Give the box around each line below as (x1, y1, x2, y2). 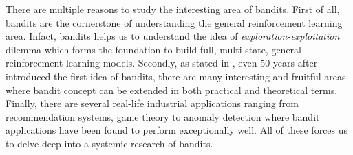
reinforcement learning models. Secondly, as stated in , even (6, 56, 257, 70)
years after (272, 56, 318, 70)
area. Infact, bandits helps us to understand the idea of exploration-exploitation (6, 29, 340, 43)
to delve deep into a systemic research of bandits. (6, 136, 213, 150)
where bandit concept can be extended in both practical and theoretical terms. (6, 82, 338, 97)
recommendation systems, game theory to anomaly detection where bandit (6, 109, 320, 123)
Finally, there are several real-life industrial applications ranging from (6, 96, 299, 110)
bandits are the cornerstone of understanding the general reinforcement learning (6, 15, 343, 29)
